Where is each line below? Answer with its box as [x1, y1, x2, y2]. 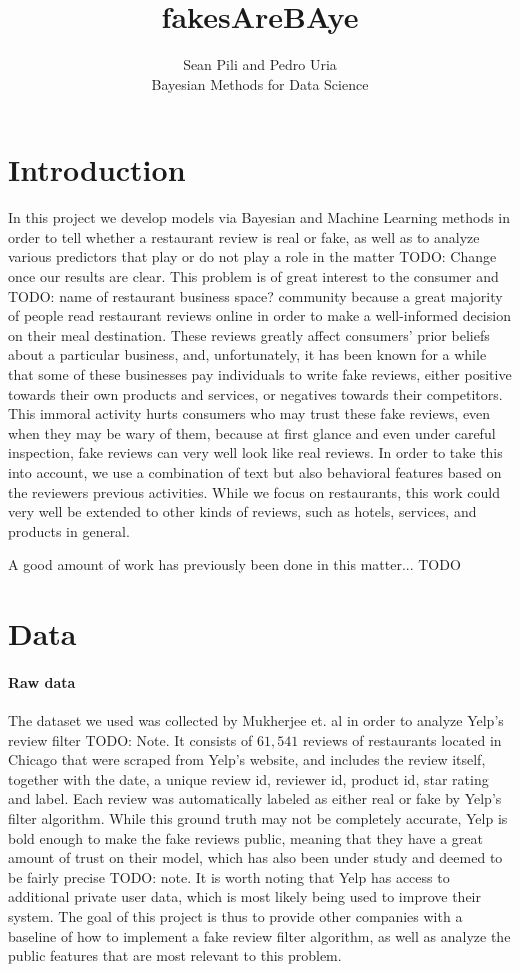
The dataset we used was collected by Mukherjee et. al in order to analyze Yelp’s [8, 710, 504, 731]
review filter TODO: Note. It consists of [8, 729, 253, 750]
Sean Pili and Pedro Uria [183, 54, 337, 75]
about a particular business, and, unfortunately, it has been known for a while [8, 344, 487, 365]
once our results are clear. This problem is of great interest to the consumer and [8, 266, 499, 287]
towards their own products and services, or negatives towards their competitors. [8, 383, 503, 404]
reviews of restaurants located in [302, 729, 502, 750]
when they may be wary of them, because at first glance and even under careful [8, 422, 496, 443]
